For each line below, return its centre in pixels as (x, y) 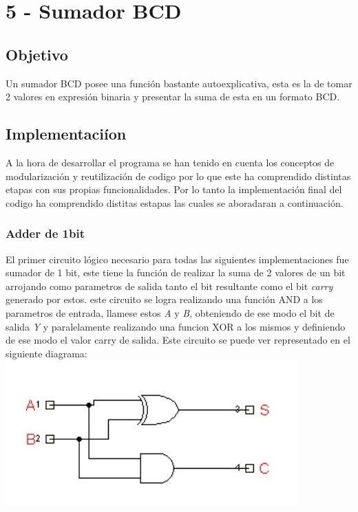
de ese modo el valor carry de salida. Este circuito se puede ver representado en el (178, 340)
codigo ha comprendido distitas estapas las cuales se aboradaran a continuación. (175, 202)
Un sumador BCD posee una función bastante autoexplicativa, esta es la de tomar (179, 83)
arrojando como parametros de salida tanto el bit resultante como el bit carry (169, 286)
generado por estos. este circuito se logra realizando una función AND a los (164, 299)
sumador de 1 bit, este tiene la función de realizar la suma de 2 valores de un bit (176, 272)
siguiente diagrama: (46, 353)
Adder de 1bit (45, 233)
